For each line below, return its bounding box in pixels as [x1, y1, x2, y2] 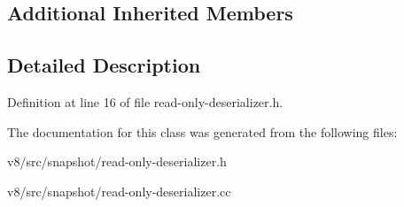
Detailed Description [7, 51, 201, 79]
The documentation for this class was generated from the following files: [7, 122, 398, 141]
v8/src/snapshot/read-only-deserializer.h [7, 152, 227, 171]
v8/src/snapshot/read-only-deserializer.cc [7, 181, 231, 200]
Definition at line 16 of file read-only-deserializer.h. [7, 92, 284, 111]
